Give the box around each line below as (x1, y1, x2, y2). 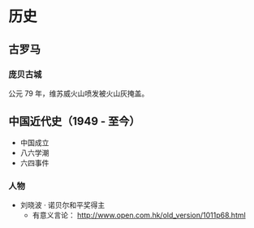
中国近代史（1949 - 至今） (8, 114, 140, 128)
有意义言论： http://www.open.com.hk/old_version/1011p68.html (32, 210, 246, 220)
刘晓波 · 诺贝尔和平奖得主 (19, 200, 105, 209)
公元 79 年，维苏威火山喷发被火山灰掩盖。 (8, 88, 149, 98)
